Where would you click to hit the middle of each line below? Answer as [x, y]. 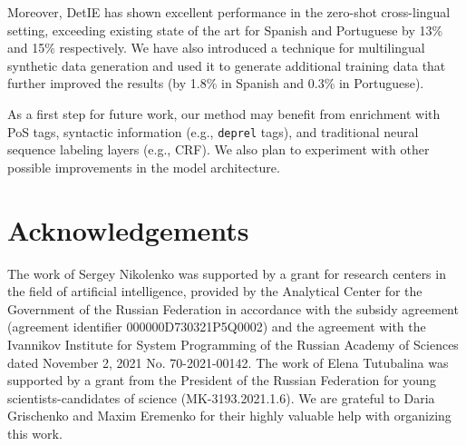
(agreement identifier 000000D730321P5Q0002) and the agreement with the [217, 327]
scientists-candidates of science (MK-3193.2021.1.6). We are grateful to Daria [221, 397]
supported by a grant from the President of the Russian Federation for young [222, 380]
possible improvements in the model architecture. [144, 167]
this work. [35, 433]
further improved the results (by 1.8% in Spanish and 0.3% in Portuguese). [216, 83]
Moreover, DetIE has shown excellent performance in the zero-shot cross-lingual [229, 12]
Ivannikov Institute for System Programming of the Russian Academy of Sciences [233, 344]
